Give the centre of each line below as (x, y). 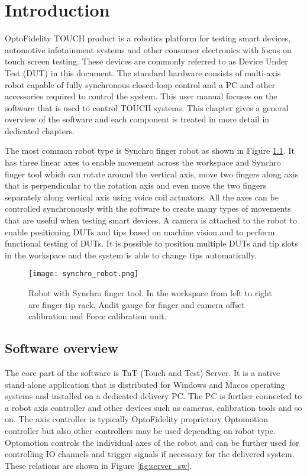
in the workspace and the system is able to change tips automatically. (131, 255)
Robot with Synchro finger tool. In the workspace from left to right (150, 293)
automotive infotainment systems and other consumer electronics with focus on (148, 49)
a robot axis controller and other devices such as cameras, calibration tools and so (153, 407)
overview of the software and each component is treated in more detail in (137, 119)
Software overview (62, 348)
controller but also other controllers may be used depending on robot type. (140, 431)
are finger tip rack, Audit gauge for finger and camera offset (137, 304)
